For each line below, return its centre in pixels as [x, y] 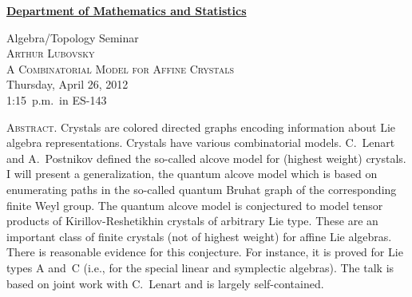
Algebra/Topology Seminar [73, 37]
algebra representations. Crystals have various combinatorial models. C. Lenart [201, 143]
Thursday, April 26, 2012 [67, 84]
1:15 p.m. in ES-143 [57, 99]
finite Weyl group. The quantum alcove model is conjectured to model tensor [195, 205]
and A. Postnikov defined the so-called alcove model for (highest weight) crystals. [206, 158]
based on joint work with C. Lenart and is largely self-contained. [165, 283]
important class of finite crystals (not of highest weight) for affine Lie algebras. [199, 236]
